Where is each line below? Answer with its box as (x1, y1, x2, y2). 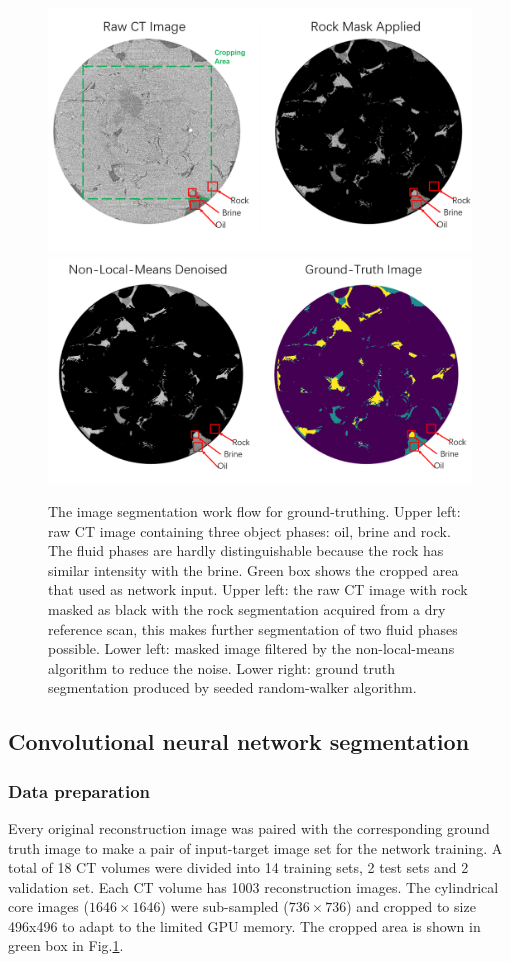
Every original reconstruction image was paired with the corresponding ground (8, 817, 490, 838)
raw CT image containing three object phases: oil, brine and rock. (48, 520, 451, 541)
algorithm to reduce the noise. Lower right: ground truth (48, 657, 396, 678)
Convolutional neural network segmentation (8, 726, 470, 757)
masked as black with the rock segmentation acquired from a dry (48, 598, 446, 619)
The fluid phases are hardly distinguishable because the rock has (48, 540, 444, 561)
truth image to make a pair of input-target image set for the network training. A (8, 837, 503, 858)
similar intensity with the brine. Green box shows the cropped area (48, 559, 459, 580)
